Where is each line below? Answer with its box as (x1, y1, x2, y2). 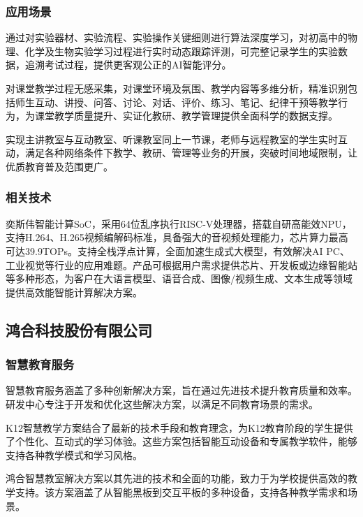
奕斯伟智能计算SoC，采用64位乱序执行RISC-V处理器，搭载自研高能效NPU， (6, 216, 352, 231)
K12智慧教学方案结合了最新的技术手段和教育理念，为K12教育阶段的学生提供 (6, 420, 353, 435)
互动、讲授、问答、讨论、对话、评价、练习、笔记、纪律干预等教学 (34, 94, 338, 109)
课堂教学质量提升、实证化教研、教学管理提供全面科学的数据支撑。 (34, 108, 338, 123)
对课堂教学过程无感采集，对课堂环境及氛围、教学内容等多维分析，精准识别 (6, 81, 348, 95)
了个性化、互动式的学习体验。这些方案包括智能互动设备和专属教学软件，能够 (6, 434, 357, 449)
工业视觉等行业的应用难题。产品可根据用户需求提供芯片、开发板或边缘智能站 (6, 257, 357, 272)
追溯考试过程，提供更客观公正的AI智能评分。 (24, 57, 232, 72)
